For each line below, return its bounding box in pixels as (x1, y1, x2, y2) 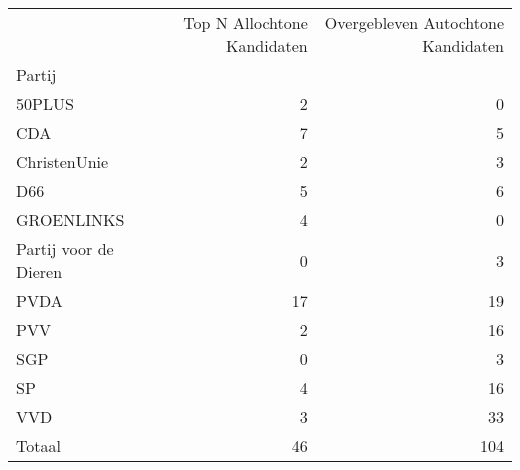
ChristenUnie (16, 150, 109, 173)
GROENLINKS (16, 208, 125, 231)
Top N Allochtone (183, 11, 308, 34)
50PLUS (16, 92, 74, 115)
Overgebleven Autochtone (324, 11, 504, 34)
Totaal (16, 434, 61, 457)
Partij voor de (16, 237, 114, 260)
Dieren (16, 260, 63, 283)
